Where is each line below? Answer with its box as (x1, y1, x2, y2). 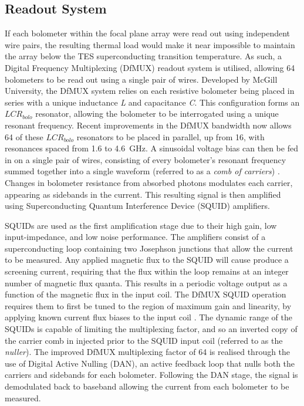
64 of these (5, 130, 43, 143)
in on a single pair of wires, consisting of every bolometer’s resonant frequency (5, 153, 286, 165)
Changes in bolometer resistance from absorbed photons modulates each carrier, (5, 176, 293, 188)
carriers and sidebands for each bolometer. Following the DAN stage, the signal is (5, 368, 298, 381)
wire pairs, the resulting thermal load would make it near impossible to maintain (5, 38, 295, 50)
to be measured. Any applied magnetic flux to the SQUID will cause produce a (5, 253, 289, 266)
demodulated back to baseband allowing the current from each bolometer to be (5, 380, 289, 393)
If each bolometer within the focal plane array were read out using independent (5, 27, 291, 39)
